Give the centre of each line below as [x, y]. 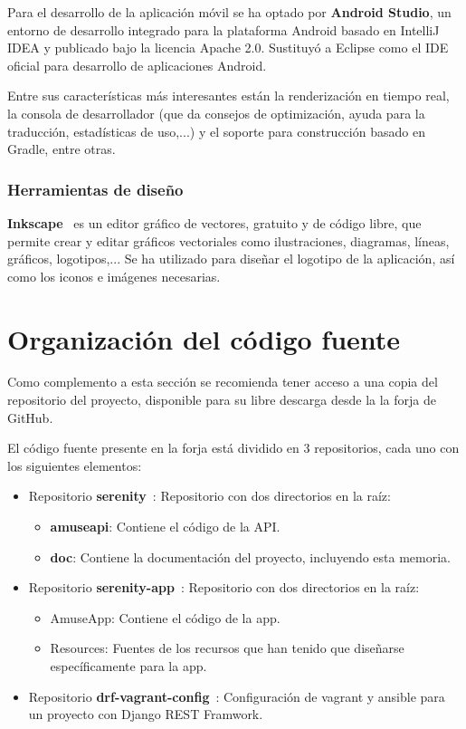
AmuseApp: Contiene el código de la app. [165, 617]
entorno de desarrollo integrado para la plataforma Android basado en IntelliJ [223, 29]
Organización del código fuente [204, 338]
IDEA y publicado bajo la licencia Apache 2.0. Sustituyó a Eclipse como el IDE [228, 48]
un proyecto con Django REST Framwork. [146, 714]
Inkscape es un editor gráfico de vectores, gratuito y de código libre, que [214, 222]
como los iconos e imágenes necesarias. [114, 276]
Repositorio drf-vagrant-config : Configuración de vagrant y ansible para [237, 696]
